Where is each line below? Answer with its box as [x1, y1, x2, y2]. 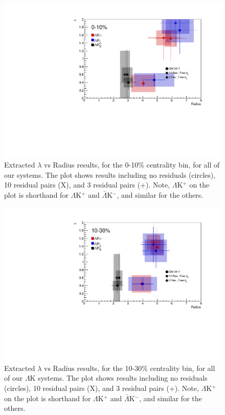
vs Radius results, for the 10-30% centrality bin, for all [44, 362, 215, 373]
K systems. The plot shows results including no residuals [30, 372, 208, 383]
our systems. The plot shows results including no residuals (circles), [4, 169, 216, 180]
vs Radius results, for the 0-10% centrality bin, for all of [44, 159, 220, 170]
